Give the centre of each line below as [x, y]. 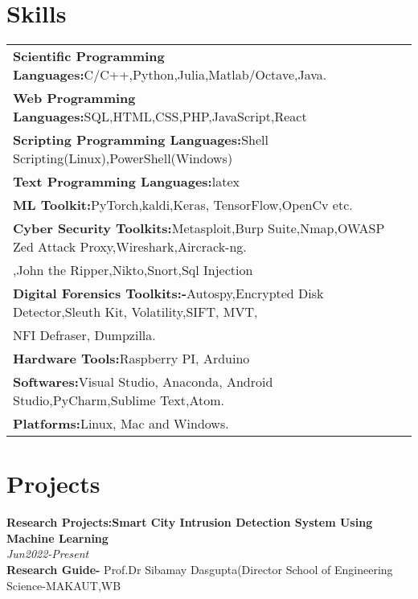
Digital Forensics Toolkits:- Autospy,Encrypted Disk [168, 293]
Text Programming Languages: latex [126, 182]
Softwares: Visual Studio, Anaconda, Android [143, 382]
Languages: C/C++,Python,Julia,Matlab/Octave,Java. [170, 75]
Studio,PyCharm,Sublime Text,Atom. [119, 400]
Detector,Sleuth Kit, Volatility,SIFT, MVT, [135, 312]
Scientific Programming [89, 56]
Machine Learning [57, 537]
